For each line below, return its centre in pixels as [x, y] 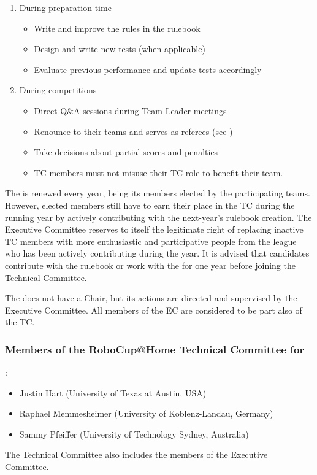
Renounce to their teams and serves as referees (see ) [133, 131]
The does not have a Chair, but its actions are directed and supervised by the [151, 298]
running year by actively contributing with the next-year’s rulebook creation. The [158, 217]
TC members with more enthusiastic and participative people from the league [151, 241]
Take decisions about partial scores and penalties [126, 152]
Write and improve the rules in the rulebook [117, 28]
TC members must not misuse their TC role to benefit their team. [158, 172]
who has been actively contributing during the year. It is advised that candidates [157, 253]
